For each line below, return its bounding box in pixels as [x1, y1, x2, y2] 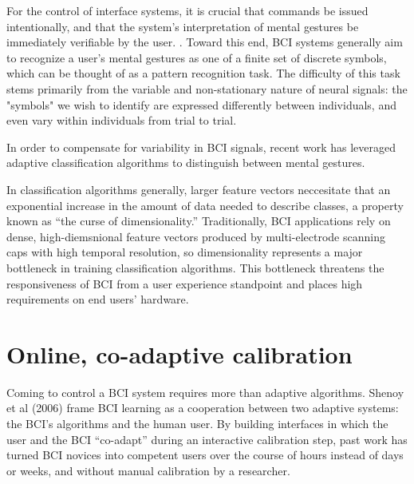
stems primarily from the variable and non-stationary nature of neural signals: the [6, 80, 408, 97]
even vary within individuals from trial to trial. [6, 112, 237, 129]
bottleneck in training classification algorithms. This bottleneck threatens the [6, 259, 384, 276]
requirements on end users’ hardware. [6, 291, 189, 307]
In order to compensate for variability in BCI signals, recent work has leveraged [6, 138, 396, 155]
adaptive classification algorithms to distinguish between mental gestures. [6, 154, 365, 171]
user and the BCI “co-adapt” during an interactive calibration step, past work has [6, 430, 408, 447]
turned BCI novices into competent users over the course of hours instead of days [6, 446, 404, 463]
